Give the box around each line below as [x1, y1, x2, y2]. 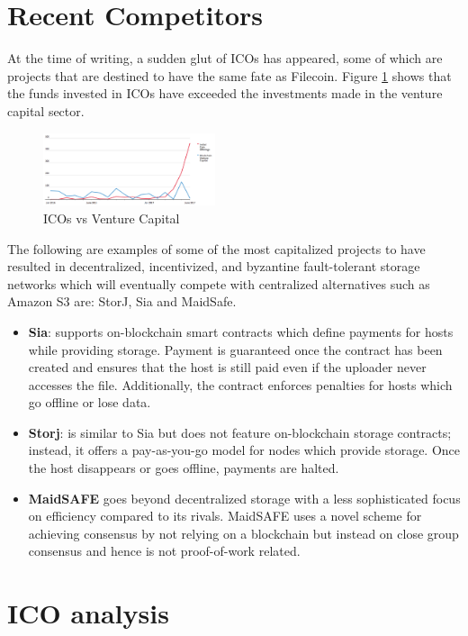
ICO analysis [7, 595, 169, 631]
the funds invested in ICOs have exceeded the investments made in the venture [7, 84, 443, 103]
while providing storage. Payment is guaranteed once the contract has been [28, 340, 443, 359]
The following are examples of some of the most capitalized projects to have [7, 239, 426, 258]
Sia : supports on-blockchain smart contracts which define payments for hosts [28, 322, 454, 341]
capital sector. [7, 101, 85, 120]
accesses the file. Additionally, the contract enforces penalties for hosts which [28, 375, 453, 394]
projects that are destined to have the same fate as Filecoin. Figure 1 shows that [7, 66, 452, 85]
